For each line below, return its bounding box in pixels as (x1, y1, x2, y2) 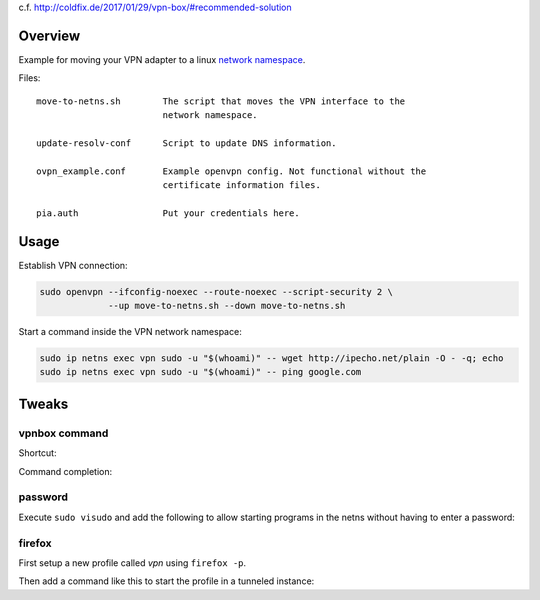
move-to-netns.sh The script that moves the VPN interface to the (36, 95, 406, 107)
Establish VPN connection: (18, 259, 129, 271)
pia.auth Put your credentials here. (36, 207, 300, 219)
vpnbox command (18, 426, 109, 440)
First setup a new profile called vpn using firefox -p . (18, 556, 247, 569)
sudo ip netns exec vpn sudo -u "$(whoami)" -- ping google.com (39, 366, 362, 378)
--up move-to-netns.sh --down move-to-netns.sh (108, 300, 346, 312)
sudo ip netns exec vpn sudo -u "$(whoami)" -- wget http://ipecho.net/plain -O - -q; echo (39, 353, 504, 364)
